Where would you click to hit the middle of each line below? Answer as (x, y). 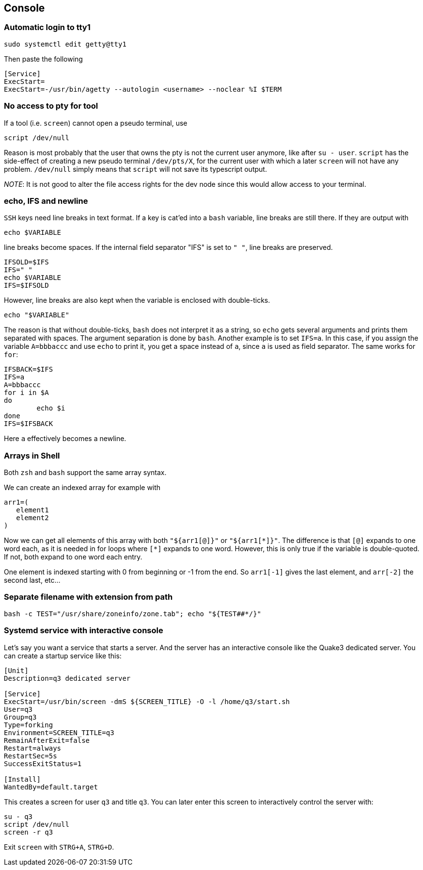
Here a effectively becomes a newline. (65, 439)
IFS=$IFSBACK (29, 424)
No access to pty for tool (51, 106)
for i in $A (26, 393)
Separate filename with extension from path (88, 597)
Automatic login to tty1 (47, 27)
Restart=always (33, 748)
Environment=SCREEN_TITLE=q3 (59, 732)
